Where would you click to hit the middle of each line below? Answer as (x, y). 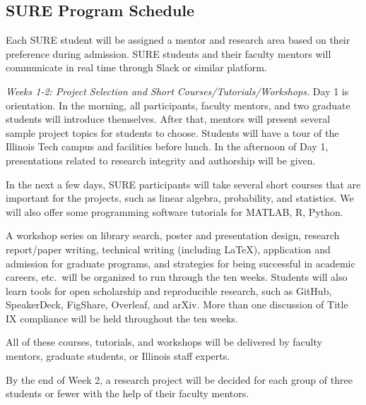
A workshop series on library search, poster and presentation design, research (173, 235)
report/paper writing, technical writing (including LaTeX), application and (168, 249)
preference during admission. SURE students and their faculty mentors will (169, 53)
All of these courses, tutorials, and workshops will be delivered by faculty (164, 342)
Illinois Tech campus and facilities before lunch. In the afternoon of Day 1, (167, 146)
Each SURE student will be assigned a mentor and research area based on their (178, 40)
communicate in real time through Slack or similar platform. (136, 67)
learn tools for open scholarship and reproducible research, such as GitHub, (169, 290)
